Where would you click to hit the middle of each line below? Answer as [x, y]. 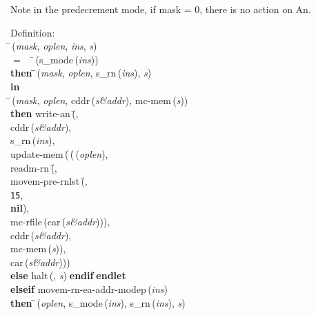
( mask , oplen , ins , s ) [55, 46]
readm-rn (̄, [34, 167]
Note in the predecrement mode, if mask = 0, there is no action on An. [161, 9]
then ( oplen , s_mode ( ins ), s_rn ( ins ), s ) [98, 302]
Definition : [33, 32]
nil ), [20, 208]
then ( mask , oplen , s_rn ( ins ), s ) [81, 73]
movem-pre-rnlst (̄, [49, 181]
